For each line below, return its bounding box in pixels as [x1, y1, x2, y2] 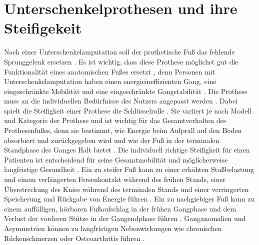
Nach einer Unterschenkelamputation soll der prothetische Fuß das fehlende [4, 46, 235, 57]
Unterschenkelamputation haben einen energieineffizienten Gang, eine [4, 76, 216, 86]
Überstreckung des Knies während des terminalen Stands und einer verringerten [4, 183, 249, 194]
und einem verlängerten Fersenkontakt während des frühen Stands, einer [4, 174, 226, 184]
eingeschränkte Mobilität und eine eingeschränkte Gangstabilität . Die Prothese [4, 85, 248, 96]
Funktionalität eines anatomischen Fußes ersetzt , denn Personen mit [4, 66, 215, 76]
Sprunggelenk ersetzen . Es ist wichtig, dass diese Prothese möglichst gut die [4, 56, 238, 66]
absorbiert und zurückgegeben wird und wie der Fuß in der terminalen [4, 134, 219, 145]
